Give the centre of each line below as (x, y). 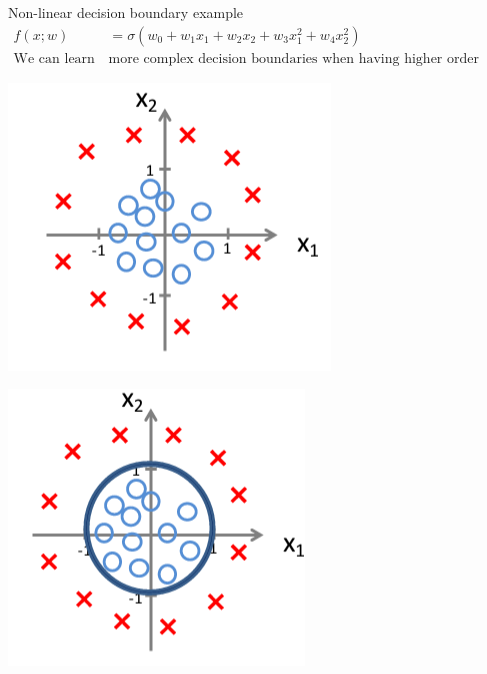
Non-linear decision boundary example (126, 12)
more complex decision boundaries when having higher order (293, 58)
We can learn (54, 58)
